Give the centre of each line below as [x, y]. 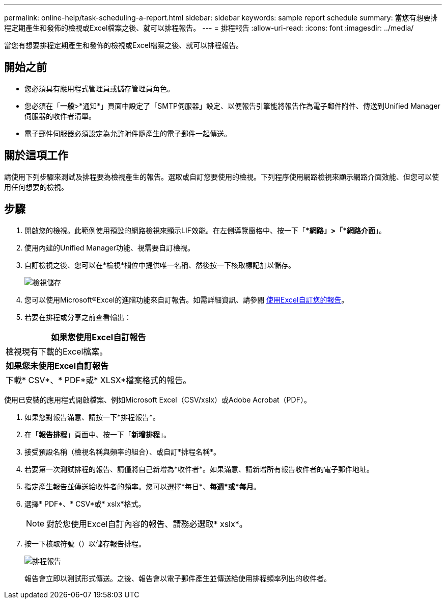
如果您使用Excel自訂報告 [99, 337]
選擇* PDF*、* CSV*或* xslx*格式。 [85, 504]
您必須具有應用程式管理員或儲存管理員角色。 [99, 88]
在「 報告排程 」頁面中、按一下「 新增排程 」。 [97, 434]
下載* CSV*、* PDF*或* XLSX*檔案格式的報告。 [99, 380]
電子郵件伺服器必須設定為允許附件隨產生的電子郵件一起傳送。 [128, 133]
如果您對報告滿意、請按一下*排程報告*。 [92, 417]
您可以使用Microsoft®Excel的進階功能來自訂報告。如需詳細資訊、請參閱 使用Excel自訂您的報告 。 [187, 299]
